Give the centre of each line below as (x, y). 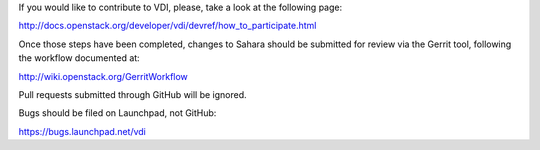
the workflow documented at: (79, 58)
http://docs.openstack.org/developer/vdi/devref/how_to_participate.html (167, 26)
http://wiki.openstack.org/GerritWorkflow (103, 76)
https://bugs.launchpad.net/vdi (82, 131)
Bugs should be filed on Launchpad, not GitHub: (117, 113)
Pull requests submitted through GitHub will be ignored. (132, 94)
